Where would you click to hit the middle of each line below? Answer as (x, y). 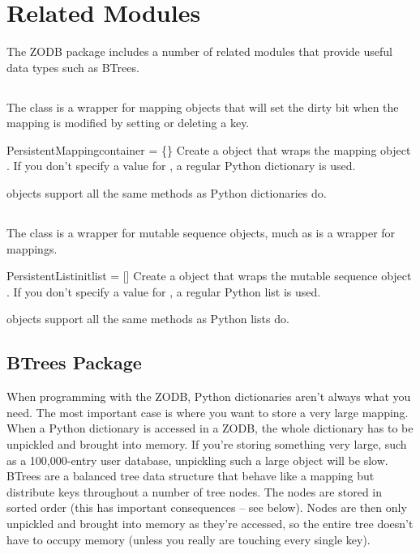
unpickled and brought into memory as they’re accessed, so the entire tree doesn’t (210, 523)
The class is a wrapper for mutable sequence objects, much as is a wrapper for (201, 233)
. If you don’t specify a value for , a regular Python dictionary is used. (181, 166)
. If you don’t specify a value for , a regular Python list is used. (164, 291)
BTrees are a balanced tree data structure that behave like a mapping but (191, 476)
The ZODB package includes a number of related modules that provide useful (199, 51)
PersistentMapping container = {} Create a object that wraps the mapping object (209, 149)
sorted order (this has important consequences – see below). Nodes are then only (207, 507)
